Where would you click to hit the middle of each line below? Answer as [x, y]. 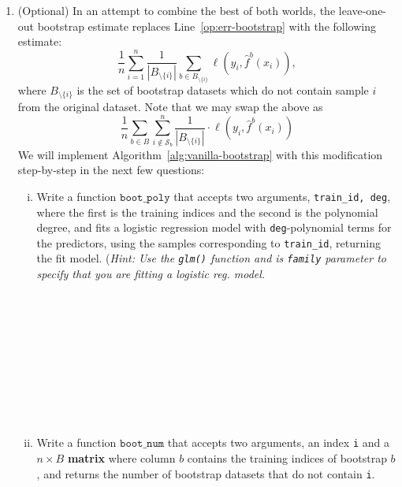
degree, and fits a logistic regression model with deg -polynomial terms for [214, 227]
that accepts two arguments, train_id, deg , [282, 196]
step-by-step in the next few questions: [111, 170]
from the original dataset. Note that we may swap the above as [170, 106]
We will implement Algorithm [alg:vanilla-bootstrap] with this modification [200, 154]
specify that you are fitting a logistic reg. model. [151, 274]
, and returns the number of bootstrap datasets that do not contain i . [206, 473]
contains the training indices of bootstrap [287, 457]
